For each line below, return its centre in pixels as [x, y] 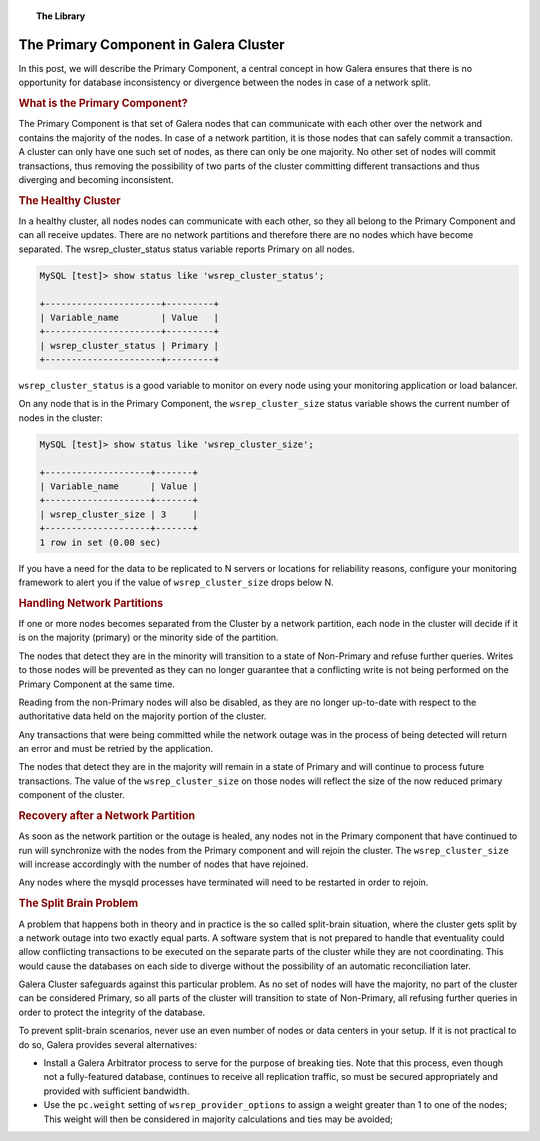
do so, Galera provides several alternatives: [107, 1044]
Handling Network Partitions [91, 603]
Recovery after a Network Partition [106, 816]
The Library [61, 16]
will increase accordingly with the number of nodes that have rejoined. [163, 864]
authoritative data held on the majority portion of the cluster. [142, 716]
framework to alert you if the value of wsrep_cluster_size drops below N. [176, 582]
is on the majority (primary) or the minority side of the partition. [148, 637]
